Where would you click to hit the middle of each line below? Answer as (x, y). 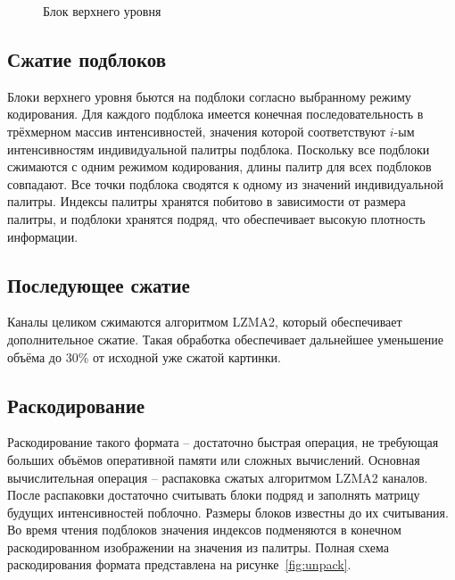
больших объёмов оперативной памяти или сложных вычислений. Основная (214, 459)
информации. (43, 236)
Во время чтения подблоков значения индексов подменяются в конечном (204, 530)
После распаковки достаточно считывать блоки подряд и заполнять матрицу (214, 495)
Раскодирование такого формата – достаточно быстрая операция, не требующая (223, 442)
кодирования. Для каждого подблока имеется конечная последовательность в (215, 114)
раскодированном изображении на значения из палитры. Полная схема (198, 547)
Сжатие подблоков (87, 58)
